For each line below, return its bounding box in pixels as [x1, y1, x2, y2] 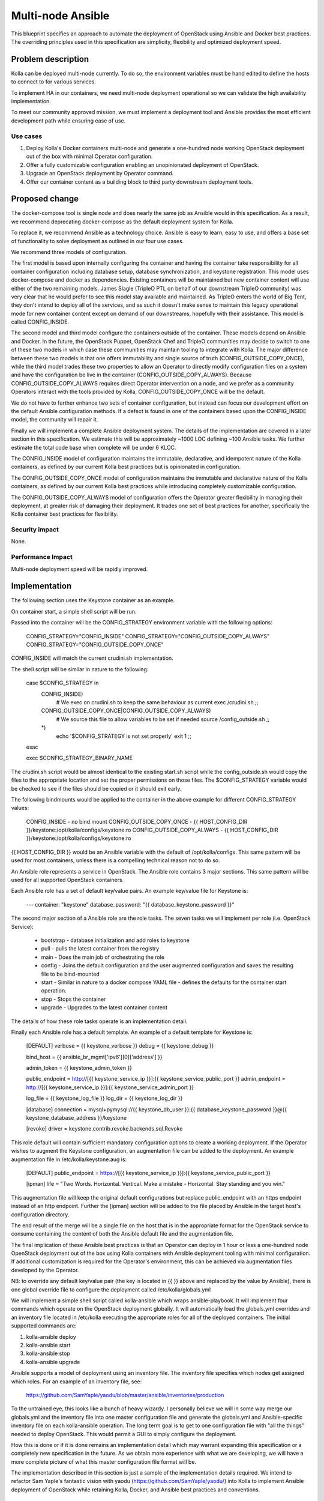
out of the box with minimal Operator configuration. [26, 153, 153, 160]
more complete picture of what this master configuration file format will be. [11, 1458, 197, 1465]
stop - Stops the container [41, 995, 106, 1003]
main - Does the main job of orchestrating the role [41, 953, 165, 961]
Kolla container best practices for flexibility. [11, 510, 118, 518]
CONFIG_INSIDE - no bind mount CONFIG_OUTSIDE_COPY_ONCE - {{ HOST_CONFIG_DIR [26, 818, 248, 825]
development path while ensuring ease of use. [11, 117, 126, 124]
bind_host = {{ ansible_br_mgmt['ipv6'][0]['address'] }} [26, 1053, 163, 1060]
